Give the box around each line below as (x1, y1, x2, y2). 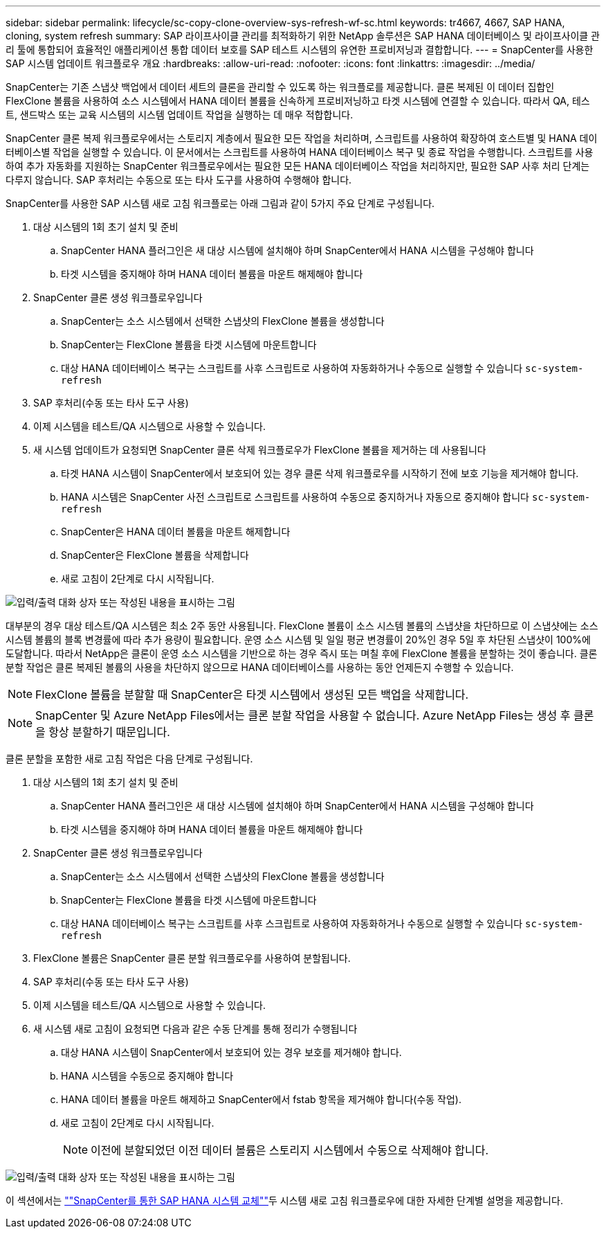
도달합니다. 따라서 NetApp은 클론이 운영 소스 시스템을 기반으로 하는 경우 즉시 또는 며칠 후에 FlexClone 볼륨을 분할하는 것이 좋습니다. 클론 (6, 647, 598, 659)
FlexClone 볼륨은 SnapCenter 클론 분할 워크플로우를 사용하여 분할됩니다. (33, 952, 351, 964)
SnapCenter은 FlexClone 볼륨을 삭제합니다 (61, 549, 249, 561)
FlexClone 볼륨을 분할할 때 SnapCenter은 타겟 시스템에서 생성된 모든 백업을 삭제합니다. (35, 688, 469, 701)
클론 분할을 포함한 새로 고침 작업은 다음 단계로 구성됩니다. (6, 753, 253, 764)
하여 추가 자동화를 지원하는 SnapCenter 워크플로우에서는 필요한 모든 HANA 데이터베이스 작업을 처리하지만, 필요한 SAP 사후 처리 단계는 (6, 160, 590, 172)
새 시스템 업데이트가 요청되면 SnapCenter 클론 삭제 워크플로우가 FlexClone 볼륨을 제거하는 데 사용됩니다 (33, 444, 486, 456)
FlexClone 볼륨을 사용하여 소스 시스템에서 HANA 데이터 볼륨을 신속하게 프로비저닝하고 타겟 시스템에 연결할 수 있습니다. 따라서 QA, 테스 (6, 95, 590, 107)
